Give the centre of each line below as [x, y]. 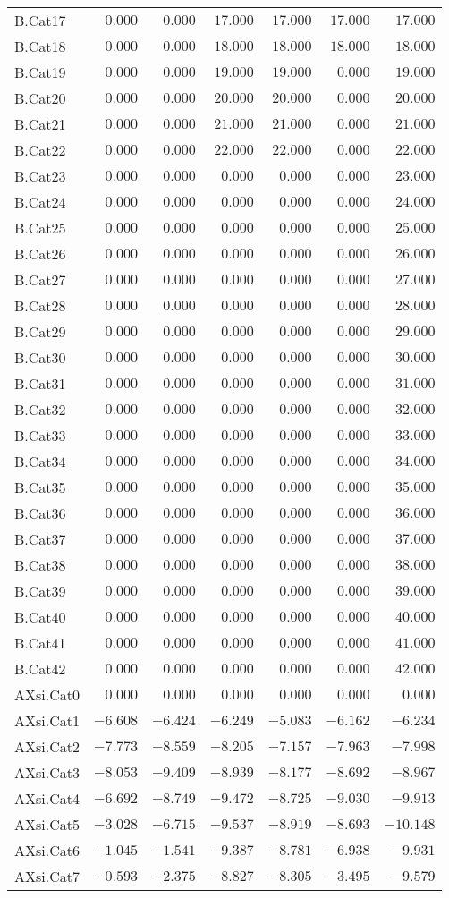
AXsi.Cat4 [47, 798]
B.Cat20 [40, 98]
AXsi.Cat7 [47, 876]
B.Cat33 [40, 435]
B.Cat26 [40, 254]
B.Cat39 [40, 591]
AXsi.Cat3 [47, 772]
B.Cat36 [40, 513]
